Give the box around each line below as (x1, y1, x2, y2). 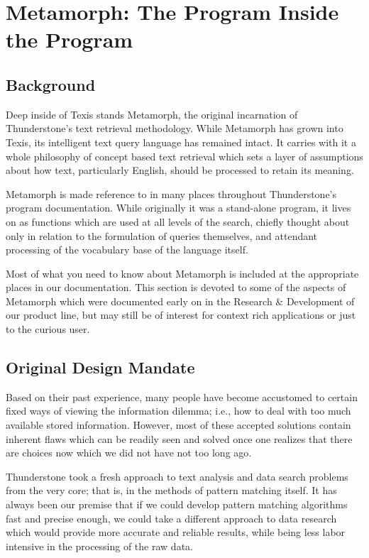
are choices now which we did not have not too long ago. (6, 445, 252, 460)
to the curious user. (6, 322, 90, 337)
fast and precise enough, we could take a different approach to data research (6, 510, 337, 525)
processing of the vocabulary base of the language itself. (6, 242, 248, 257)
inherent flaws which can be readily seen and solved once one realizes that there (6, 431, 353, 446)
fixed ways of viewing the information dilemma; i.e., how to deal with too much (6, 403, 351, 418)
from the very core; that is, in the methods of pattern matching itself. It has (6, 483, 337, 498)
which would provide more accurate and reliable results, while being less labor (6, 525, 346, 540)
